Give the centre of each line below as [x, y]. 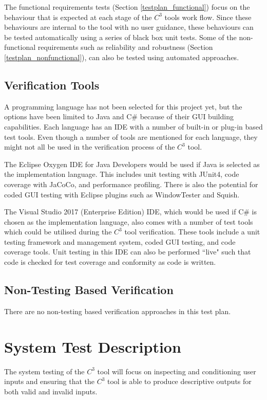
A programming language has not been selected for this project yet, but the [123, 106]
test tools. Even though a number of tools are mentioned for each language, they [131, 137]
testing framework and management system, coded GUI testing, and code [120, 241]
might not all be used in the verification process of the [90, 147]
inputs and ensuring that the [50, 381]
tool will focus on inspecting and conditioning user [177, 371]
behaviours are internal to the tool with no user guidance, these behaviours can [129, 27]
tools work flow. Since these [208, 17]
